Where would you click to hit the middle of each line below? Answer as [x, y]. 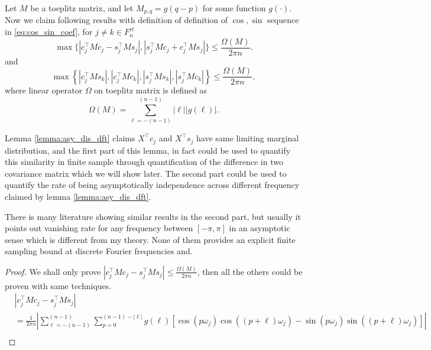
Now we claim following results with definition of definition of [116, 20]
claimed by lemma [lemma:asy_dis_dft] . [78, 196]
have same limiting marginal [248, 138]
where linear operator [44, 90]
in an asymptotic [260, 228]
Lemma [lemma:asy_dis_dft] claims [70, 138]
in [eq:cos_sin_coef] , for [49, 32]
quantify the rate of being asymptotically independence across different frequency [152, 185]
